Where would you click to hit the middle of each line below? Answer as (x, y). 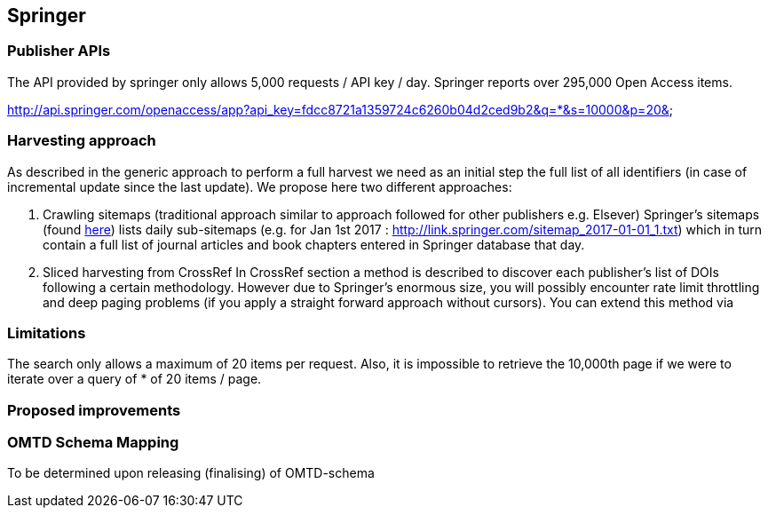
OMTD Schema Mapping (93, 443)
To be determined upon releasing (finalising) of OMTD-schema (191, 473)
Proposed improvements (94, 410)
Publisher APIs (59, 51)
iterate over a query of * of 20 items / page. (135, 379)
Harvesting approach (82, 141)
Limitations (47, 333)
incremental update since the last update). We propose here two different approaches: (260, 186)
